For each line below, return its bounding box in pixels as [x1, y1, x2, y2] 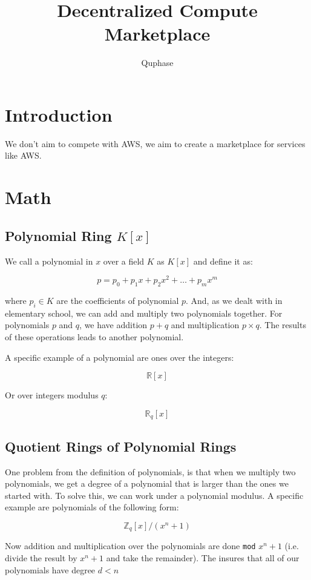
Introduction [5, 102, 113, 127]
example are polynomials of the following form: [5, 501, 179, 513]
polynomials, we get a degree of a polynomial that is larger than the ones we [5, 477, 289, 490]
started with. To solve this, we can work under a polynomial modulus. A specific [5, 489, 304, 501]
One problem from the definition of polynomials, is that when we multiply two [5, 465, 296, 478]
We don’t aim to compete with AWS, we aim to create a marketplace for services [5, 137, 306, 150]
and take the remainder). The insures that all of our [106, 551, 300, 564]
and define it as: [193, 254, 253, 267]
